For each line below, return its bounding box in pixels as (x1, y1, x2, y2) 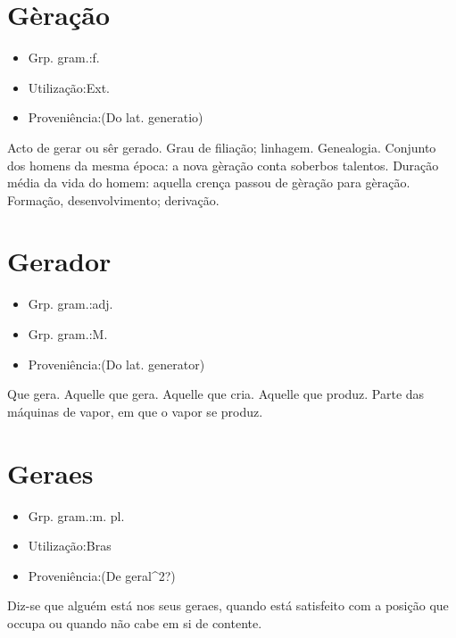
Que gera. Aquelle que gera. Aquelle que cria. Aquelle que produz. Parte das (7, 385, 425, 403)
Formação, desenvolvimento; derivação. (7, 190, 220, 209)
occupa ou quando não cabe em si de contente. (7, 613, 262, 632)
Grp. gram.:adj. (28, 294, 113, 313)
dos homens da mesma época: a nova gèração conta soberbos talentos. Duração (7, 155, 439, 174)
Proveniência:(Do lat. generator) (28, 354, 205, 373)
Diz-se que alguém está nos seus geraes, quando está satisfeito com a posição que (7, 596, 449, 615)
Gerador (7, 243, 112, 279)
